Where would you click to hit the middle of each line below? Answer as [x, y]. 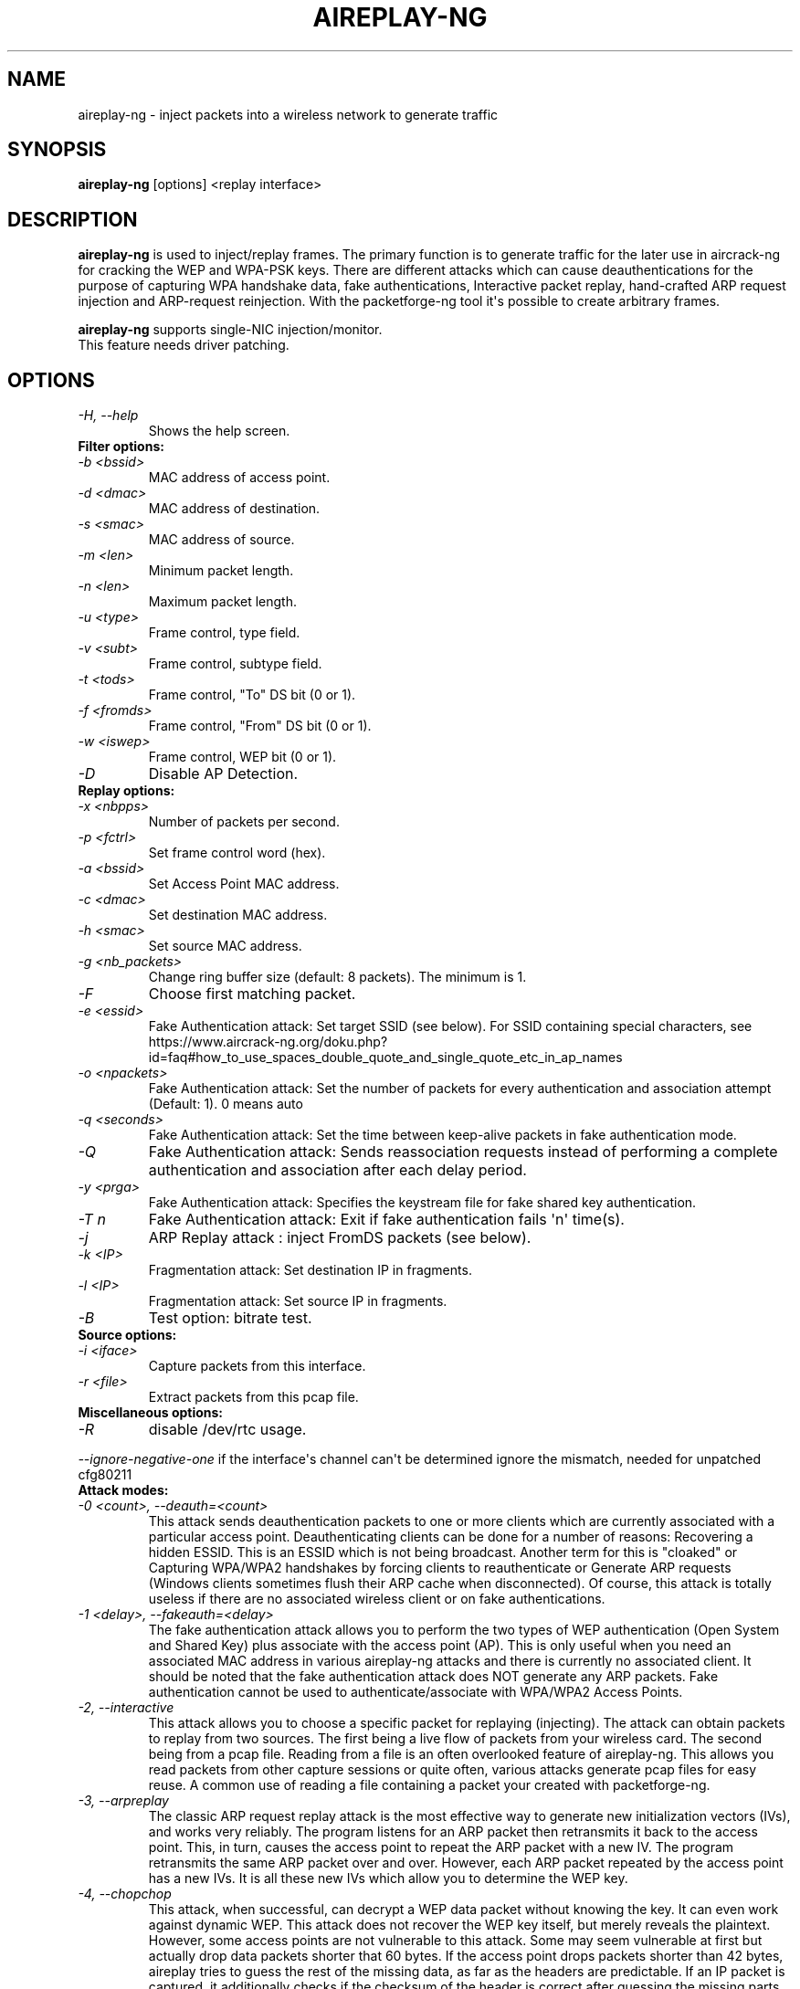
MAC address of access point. [239, 478]
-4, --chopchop [125, 1894]
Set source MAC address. [225, 946]
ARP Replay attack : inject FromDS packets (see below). [340, 1238]
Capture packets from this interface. [257, 1366]
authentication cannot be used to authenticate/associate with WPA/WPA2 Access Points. [416, 1692]
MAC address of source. [221, 540]
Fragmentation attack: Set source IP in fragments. [298, 1301]
